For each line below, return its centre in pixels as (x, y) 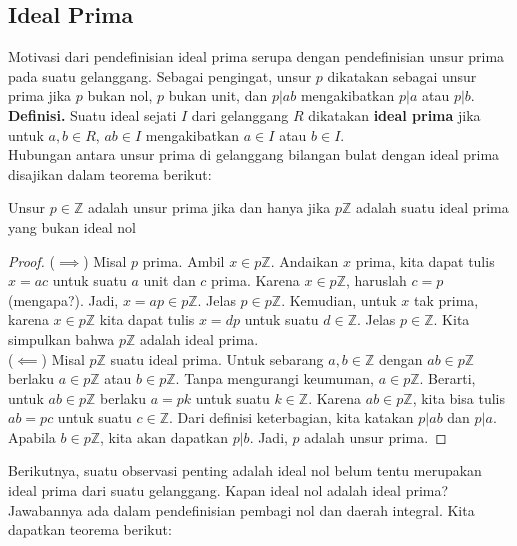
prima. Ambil (183, 260)
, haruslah (376, 280)
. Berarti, (447, 378)
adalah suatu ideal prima (432, 207)
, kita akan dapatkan (164, 436)
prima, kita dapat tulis (425, 260)
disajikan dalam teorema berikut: (110, 173)
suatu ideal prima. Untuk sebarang (217, 358)
